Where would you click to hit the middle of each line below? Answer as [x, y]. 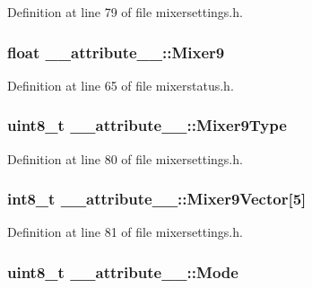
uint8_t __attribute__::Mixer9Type [147, 125]
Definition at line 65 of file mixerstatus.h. [121, 85]
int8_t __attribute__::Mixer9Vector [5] [157, 199]
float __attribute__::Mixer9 [116, 52]
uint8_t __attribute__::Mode [123, 271]
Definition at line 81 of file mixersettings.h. [125, 232]
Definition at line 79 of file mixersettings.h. [125, 12]
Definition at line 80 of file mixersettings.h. [125, 158]
